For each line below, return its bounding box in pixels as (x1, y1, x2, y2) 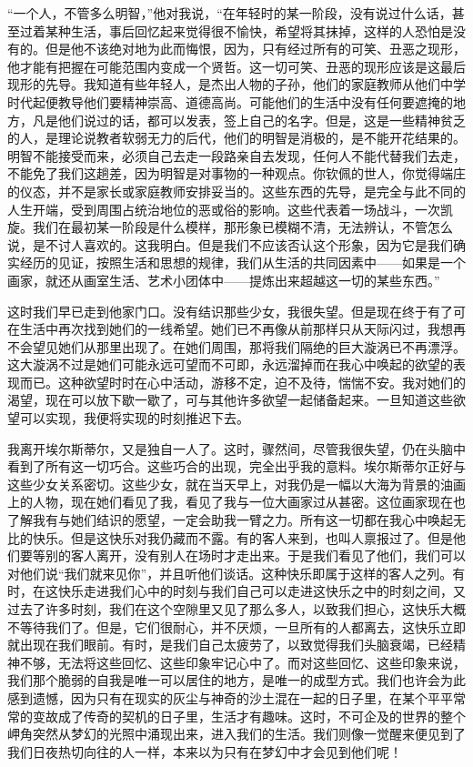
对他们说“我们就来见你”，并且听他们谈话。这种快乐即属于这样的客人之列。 (7, 563, 453, 582)
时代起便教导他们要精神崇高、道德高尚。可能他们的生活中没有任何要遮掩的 (7, 92, 453, 111)
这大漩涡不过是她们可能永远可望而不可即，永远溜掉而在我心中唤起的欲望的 (7, 355, 453, 374)
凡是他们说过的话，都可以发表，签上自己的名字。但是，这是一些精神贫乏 (32, 110, 466, 129)
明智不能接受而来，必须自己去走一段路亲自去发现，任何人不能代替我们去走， (7, 146, 466, 165)
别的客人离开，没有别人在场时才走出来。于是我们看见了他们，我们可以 (45, 546, 466, 565)
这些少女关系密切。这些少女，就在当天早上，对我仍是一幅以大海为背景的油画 (7, 474, 466, 493)
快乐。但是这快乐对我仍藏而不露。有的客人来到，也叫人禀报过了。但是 (32, 528, 453, 547)
